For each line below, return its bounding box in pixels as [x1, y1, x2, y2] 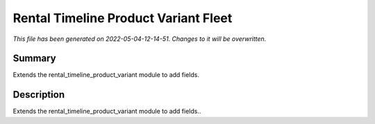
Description [12, 89, 65, 100]
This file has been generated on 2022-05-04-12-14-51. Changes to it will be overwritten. [12, 35, 267, 43]
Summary [12, 53, 56, 64]
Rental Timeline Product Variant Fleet [12, 10, 233, 26]
